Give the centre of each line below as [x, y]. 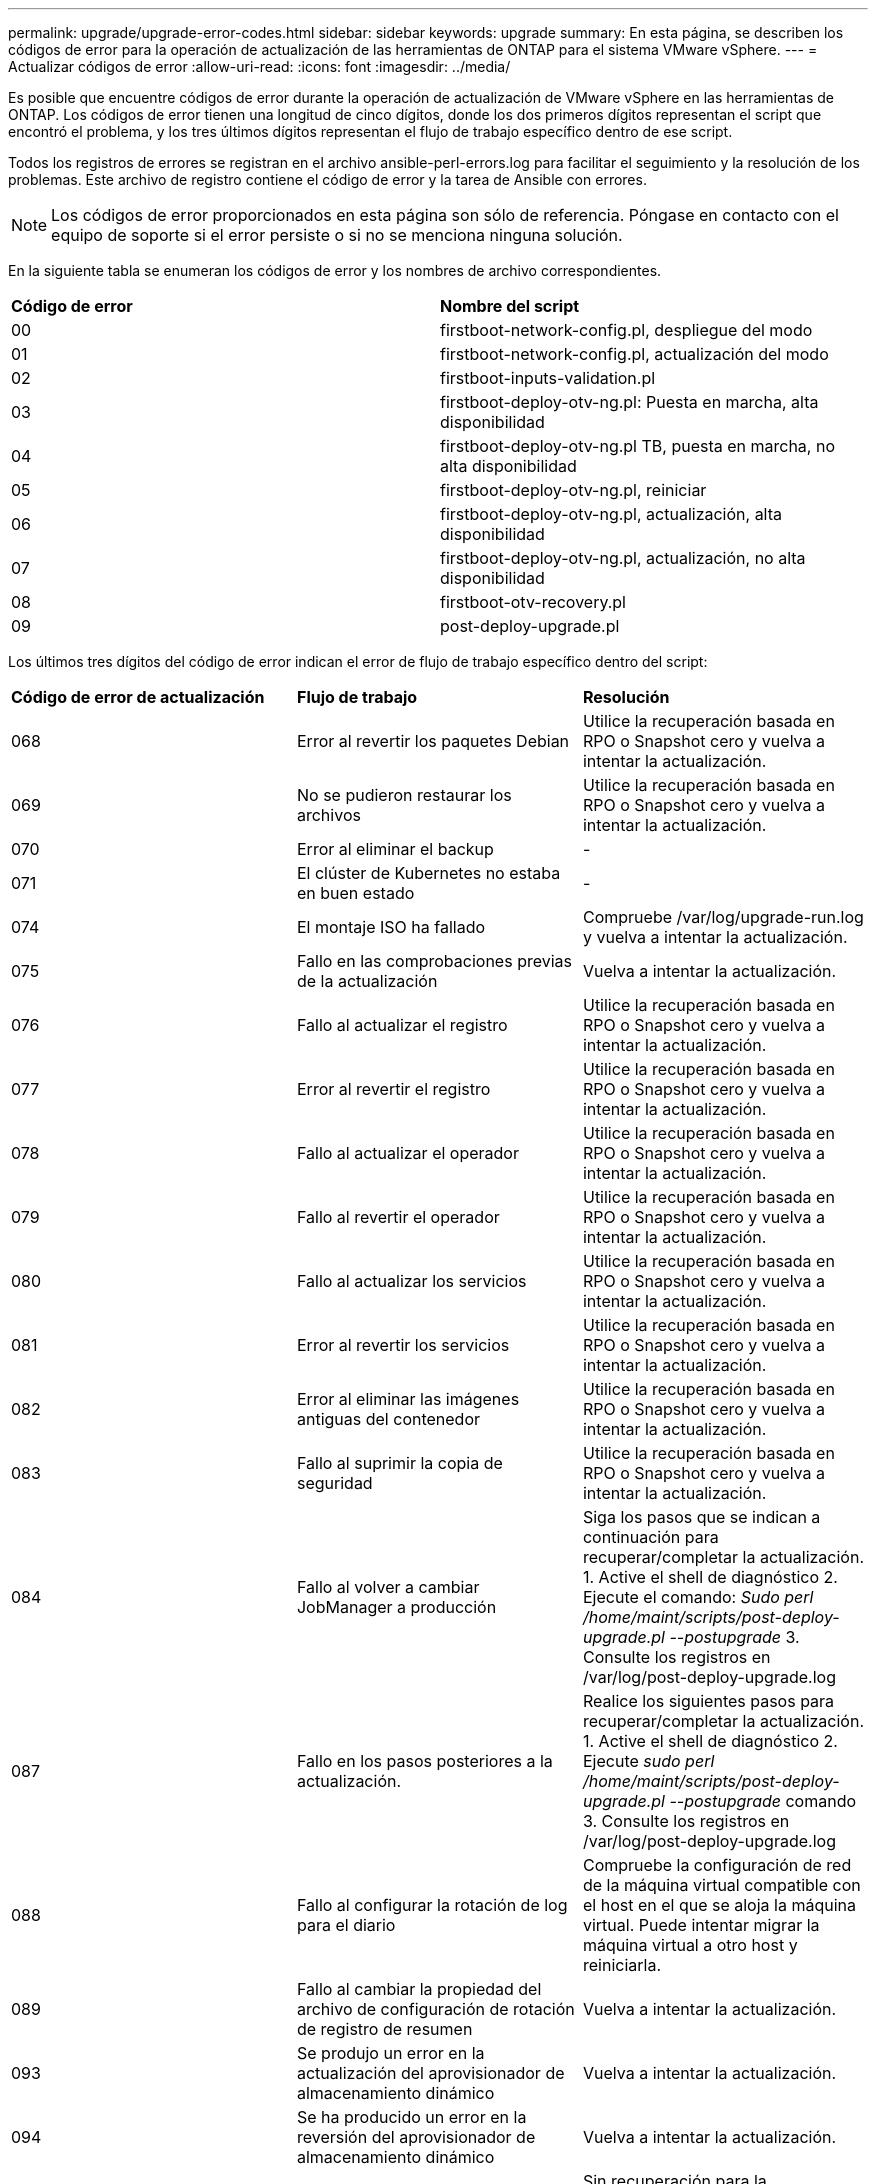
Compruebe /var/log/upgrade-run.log [723, 917]
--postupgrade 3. [734, 1637]
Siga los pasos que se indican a [701, 1517]
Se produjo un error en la [390, 2053]
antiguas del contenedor [388, 1419]
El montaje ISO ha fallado [391, 927]
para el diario [346, 1925]
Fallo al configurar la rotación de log [432, 1905]
